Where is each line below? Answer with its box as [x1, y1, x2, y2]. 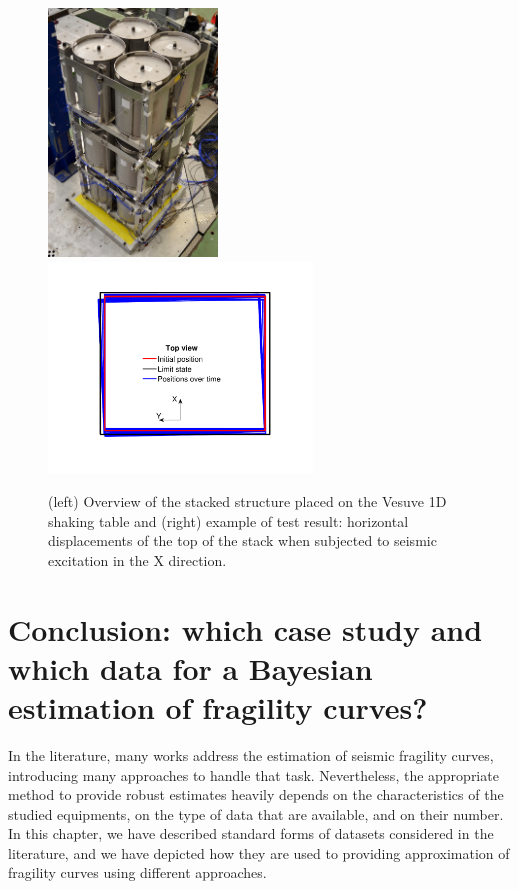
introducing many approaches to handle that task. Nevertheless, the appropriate [8, 764, 499, 785]
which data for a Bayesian [8, 647, 373, 688]
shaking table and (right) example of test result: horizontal [48, 510, 409, 531]
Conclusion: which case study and [8, 608, 483, 649]
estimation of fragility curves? [8, 686, 428, 727]
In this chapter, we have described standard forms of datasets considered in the [8, 823, 494, 844]
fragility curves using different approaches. [8, 862, 267, 883]
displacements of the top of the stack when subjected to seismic [48, 530, 437, 551]
